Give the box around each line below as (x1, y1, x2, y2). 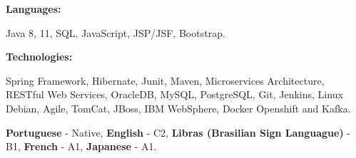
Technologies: (6, 49, 73, 64)
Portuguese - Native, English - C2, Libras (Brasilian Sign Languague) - (6, 125, 351, 139)
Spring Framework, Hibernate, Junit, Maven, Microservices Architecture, (6, 73, 325, 88)
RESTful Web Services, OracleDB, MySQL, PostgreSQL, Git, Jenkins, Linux (6, 87, 343, 102)
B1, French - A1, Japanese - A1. (6, 139, 157, 154)
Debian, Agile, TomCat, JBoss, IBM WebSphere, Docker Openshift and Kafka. (6, 100, 351, 115)
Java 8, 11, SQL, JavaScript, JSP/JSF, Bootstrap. (6, 25, 225, 40)
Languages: (6, 1, 61, 16)
